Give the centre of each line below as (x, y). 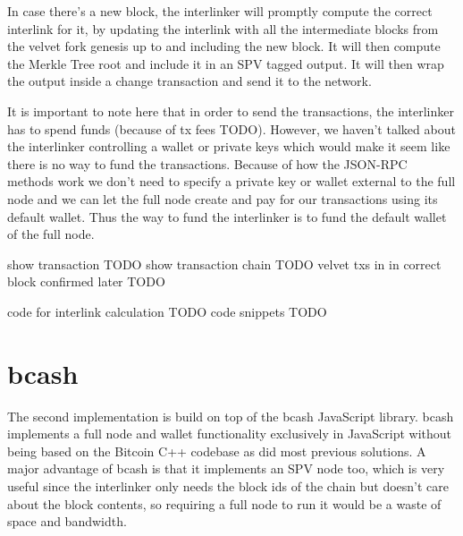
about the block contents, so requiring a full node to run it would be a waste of (224, 503)
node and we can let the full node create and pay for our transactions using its (223, 198)
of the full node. (51, 234)
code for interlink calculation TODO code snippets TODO (167, 311)
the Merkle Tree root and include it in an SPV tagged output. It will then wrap (226, 63)
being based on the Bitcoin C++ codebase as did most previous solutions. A (217, 451)
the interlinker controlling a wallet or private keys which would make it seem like (229, 146)
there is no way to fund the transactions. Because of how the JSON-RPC (207, 163)
